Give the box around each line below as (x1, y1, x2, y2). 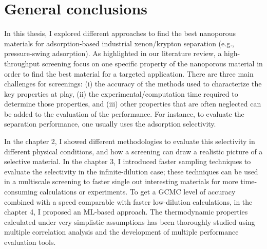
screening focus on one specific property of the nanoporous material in (42, 58, 263, 68)
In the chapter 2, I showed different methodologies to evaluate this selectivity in (4, 136, 255, 147)
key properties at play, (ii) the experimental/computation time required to (4, 88, 238, 99)
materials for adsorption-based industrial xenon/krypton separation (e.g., (4, 38, 234, 48)
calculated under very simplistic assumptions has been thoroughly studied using (4, 216, 255, 227)
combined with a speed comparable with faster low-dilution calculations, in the (4, 196, 253, 207)
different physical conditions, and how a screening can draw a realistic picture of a (4, 146, 263, 156)
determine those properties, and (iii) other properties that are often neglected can (4, 98, 261, 109)
